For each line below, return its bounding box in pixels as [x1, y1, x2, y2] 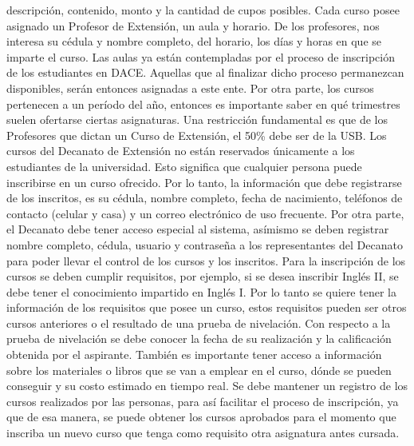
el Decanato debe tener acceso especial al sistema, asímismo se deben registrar [6, 221, 389, 237]
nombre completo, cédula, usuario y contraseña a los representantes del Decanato [6, 236, 403, 253]
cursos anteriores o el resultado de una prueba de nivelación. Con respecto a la [6, 314, 391, 331]
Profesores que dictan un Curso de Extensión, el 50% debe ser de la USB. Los [6, 126, 387, 143]
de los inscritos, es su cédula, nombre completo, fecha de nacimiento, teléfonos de [6, 189, 403, 206]
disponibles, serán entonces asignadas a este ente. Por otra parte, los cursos [6, 79, 374, 96]
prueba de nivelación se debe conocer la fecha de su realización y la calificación [6, 330, 392, 347]
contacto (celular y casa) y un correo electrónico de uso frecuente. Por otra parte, [6, 205, 404, 221]
